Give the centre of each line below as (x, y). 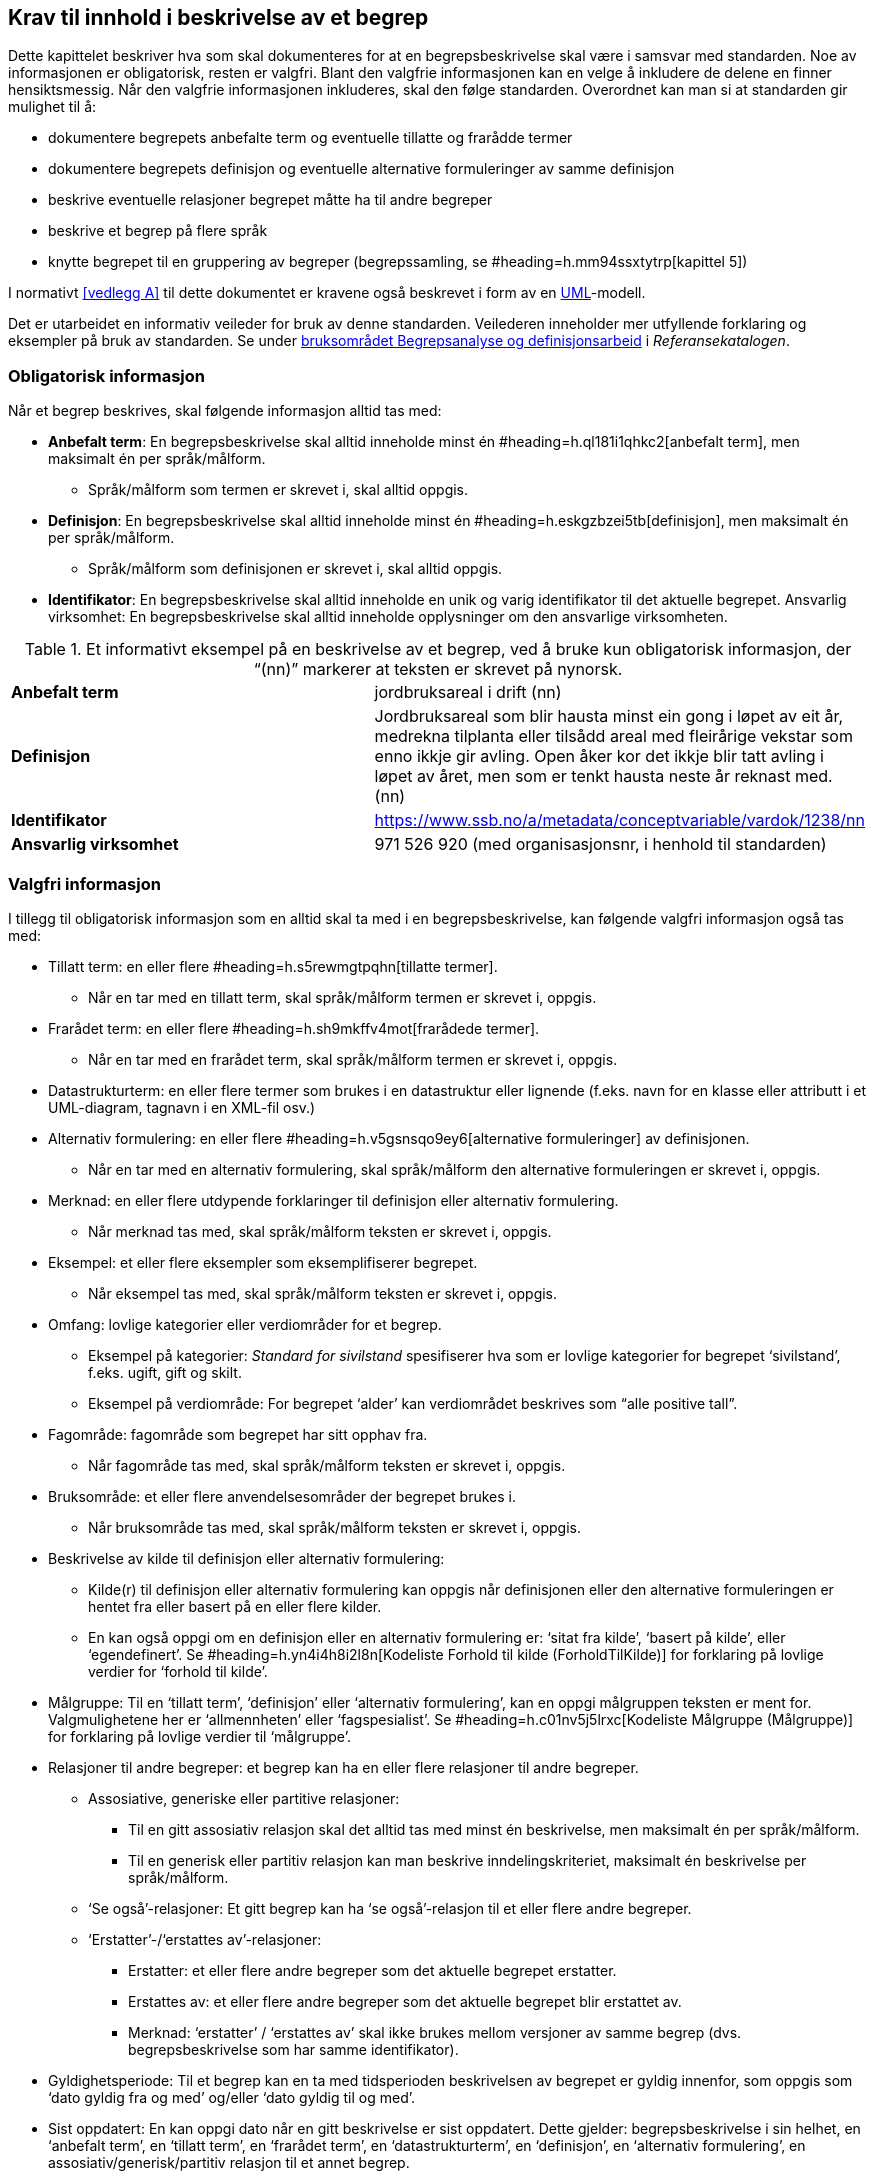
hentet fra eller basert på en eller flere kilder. (235, 1606)
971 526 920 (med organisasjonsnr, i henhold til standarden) (600, 844)
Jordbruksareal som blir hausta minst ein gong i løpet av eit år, (609, 716)
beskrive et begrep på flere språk (158, 231)
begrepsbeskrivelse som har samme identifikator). (293, 2049)
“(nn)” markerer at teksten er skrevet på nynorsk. (438, 669)
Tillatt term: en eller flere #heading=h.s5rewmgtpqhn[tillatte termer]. (273, 966)
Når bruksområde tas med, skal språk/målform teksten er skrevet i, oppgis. (334, 1527)
